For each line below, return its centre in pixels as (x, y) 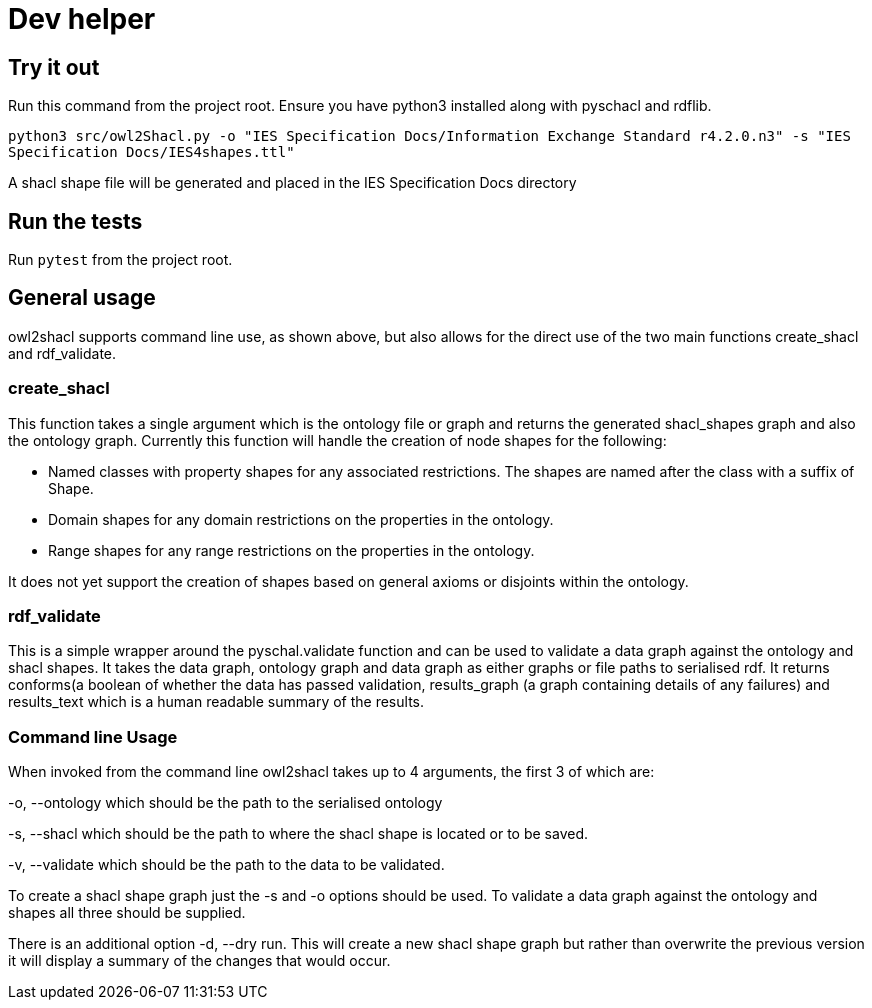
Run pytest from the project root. (120, 260)
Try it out (54, 67)
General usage (82, 298)
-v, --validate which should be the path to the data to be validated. (226, 865)
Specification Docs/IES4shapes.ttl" (151, 152)
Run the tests (75, 221)
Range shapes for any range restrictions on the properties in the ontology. (291, 550)
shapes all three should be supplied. (127, 913)
